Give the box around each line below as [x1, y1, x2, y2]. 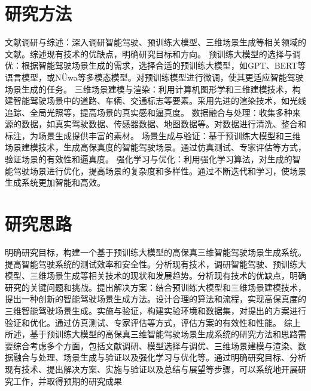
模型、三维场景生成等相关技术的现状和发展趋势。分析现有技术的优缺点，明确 [5, 269, 306, 282]
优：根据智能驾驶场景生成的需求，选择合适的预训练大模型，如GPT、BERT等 [5, 59, 306, 72]
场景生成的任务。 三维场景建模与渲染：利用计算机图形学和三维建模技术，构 [5, 82, 301, 95]
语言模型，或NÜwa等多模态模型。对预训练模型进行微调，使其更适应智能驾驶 [5, 70, 304, 83]
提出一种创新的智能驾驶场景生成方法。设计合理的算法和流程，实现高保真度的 [5, 293, 306, 305]
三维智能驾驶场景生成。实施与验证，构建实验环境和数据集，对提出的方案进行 [5, 304, 306, 316]
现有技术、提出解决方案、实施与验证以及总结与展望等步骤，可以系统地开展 [5, 362, 298, 375]
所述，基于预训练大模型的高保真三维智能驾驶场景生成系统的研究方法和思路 [5, 328, 298, 340]
